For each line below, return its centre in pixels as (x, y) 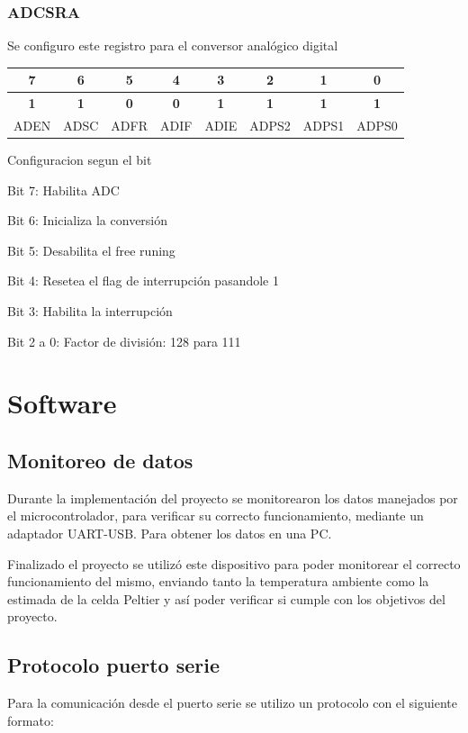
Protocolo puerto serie (113, 665)
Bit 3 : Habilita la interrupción (90, 311)
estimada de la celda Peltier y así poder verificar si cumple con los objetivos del (226, 598)
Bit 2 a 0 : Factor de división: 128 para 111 (124, 341)
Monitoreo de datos (100, 461)
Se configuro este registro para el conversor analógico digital (173, 45)
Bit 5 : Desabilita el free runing (91, 250)
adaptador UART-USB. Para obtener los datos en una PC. (170, 534)
